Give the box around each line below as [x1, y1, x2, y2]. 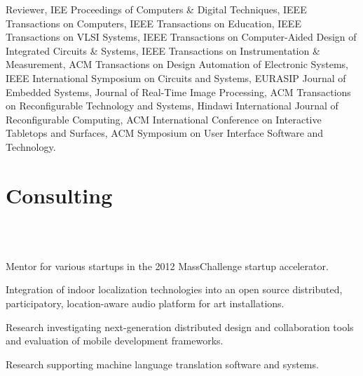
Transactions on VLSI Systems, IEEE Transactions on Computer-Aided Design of [6, 29, 357, 44]
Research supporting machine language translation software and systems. [6, 356, 319, 371]
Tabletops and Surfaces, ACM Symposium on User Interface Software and [6, 126, 324, 140]
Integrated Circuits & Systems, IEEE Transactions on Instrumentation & [6, 43, 320, 58]
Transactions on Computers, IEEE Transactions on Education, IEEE [6, 15, 301, 30]
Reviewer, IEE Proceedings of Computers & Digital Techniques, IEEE [6, 2, 307, 16]
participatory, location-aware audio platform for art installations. [6, 296, 285, 311]
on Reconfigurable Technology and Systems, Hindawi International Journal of [6, 98, 338, 113]
